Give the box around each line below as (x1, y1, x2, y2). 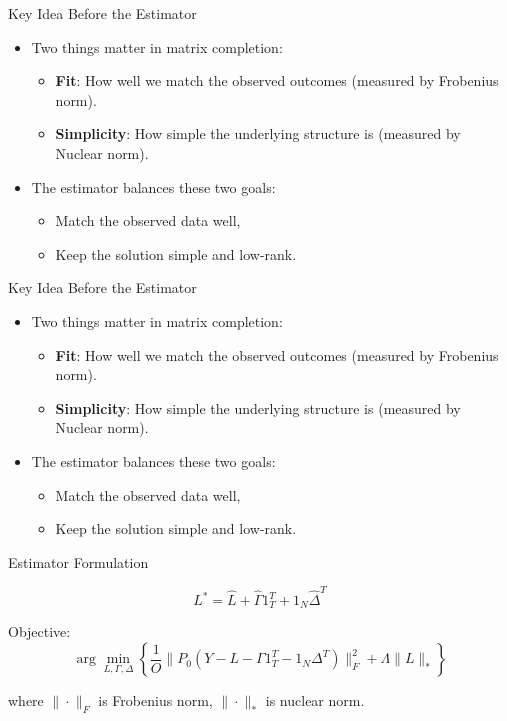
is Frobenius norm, (98, 690, 213, 711)
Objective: (8, 621, 71, 642)
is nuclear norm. (265, 690, 365, 711)
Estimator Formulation (8, 551, 149, 572)
